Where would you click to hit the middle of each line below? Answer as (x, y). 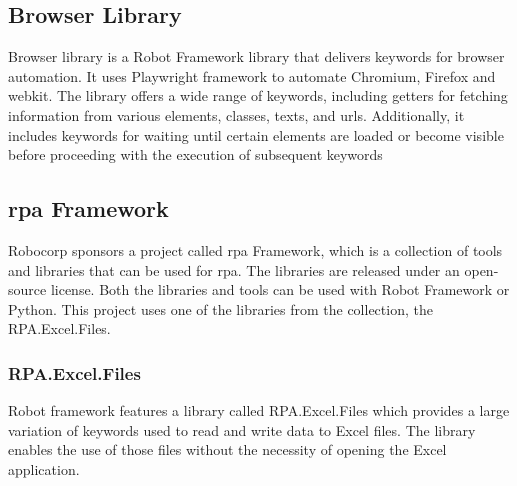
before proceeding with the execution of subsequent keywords (195, 154)
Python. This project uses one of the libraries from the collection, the (220, 308)
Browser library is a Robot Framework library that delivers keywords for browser (256, 56)
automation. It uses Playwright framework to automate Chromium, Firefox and (252, 75)
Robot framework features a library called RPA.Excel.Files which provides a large (259, 410)
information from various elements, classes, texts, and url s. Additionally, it (236, 114)
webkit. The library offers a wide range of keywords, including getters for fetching (258, 95)
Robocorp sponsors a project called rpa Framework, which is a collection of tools (255, 249)
